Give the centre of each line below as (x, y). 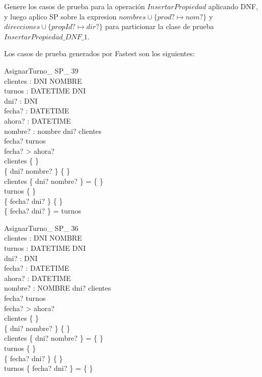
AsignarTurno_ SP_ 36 (41, 228)
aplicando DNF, (233, 6)
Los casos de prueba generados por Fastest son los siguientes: (99, 53)
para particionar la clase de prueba (160, 26)
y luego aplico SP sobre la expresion (60, 16)
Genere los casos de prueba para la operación (75, 6)
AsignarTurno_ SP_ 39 (41, 70)
